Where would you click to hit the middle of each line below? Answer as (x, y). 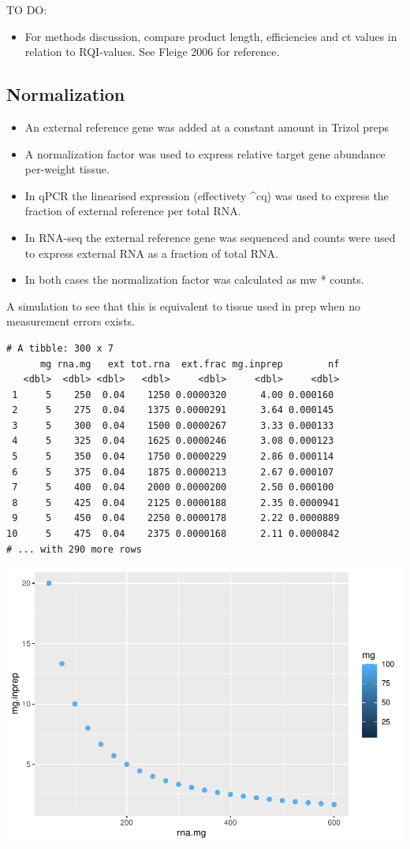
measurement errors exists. (71, 321)
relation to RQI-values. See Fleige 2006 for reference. (152, 52)
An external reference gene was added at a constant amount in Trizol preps (207, 127)
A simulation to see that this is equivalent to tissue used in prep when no (183, 305)
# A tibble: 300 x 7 (60, 348)
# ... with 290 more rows (74, 549)
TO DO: (27, 9)
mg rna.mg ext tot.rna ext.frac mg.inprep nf (190, 364)
